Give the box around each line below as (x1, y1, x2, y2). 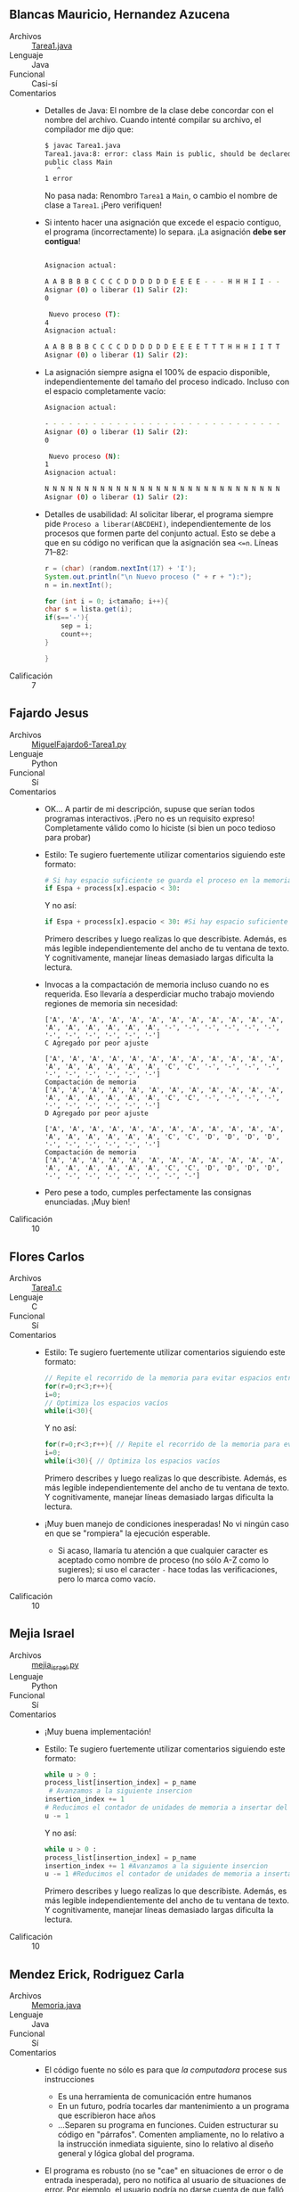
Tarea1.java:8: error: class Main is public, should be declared (44, 149, 292, 159)
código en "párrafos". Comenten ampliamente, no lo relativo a (57, 2130, 285, 2140)
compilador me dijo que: (44, 124, 133, 135)
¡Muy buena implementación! (44, 1726, 151, 1736)
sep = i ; (61, 621, 93, 631)
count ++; (61, 630, 93, 639)
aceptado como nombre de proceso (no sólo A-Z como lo (57, 1555, 270, 1565)
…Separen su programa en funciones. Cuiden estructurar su (57, 2120, 279, 2130)
